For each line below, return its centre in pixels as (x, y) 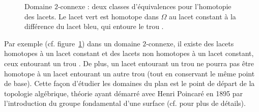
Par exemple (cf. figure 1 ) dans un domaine (72, 43)
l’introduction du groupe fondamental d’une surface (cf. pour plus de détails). (125, 103)
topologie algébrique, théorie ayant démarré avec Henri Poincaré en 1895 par (124, 93)
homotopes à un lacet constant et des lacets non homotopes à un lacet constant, (129, 53)
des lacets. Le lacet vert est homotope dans (92, 16)
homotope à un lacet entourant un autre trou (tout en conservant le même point (129, 73)
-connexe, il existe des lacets (190, 43)
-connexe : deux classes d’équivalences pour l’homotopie (145, 6)
